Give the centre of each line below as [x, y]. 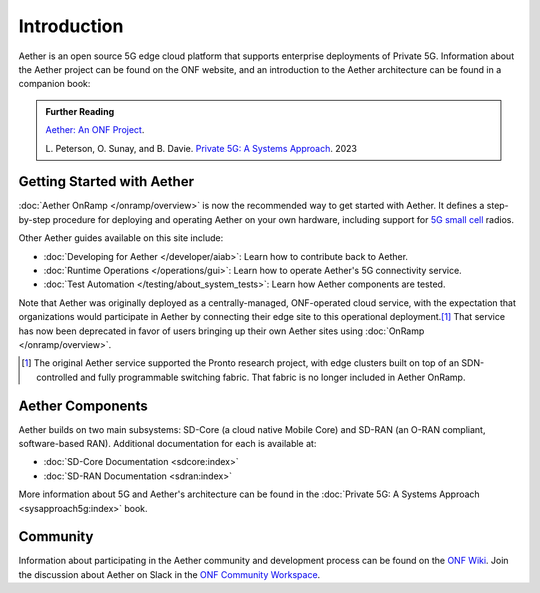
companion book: [54, 84]
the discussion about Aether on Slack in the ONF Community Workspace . [169, 574]
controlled [57, 377]
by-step [34, 219]
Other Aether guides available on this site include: [121, 238]
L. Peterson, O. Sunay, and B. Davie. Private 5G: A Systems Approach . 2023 [201, 148]
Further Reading [80, 111]
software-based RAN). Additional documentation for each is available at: [167, 443]
